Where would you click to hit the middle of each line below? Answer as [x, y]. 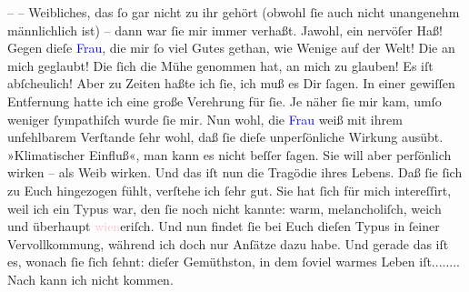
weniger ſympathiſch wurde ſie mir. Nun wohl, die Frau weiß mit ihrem [205, 119]
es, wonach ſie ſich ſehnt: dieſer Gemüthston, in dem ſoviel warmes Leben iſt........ [234, 262]
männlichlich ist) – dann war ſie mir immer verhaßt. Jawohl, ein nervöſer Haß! [225, 30]
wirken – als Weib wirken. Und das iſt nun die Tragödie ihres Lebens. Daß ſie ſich [235, 172]
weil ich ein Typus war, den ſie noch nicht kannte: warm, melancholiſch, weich [225, 208]
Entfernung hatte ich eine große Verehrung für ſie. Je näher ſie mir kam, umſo [225, 101]
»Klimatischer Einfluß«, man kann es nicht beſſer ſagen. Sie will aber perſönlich [230, 154]
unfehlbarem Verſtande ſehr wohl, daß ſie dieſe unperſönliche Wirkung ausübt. [225, 137]
